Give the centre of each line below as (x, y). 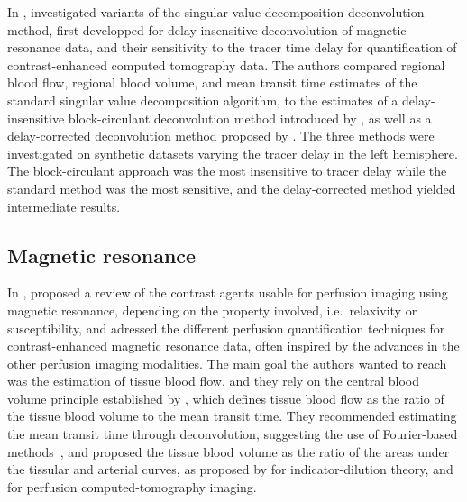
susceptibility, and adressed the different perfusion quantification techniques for (226, 328)
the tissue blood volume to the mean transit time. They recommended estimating (232, 416)
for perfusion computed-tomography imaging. (132, 486)
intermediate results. (64, 206)
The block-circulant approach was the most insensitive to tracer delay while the (227, 171)
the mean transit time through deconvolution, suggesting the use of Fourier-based (233, 434)
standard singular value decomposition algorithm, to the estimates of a (203, 100)
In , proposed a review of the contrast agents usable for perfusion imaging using (228, 292)
